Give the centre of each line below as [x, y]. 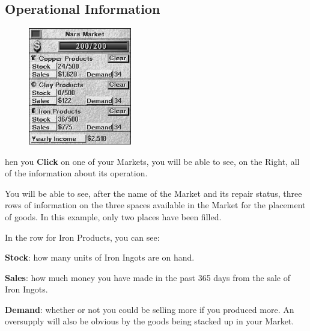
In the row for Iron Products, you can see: [82, 237]
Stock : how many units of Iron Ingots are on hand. [100, 257]
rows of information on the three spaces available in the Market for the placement [155, 205]
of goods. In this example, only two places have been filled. [113, 216]
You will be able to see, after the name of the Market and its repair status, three [153, 193]
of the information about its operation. [76, 173]
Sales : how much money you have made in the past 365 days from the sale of [148, 277]
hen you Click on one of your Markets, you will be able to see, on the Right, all [152, 161]
